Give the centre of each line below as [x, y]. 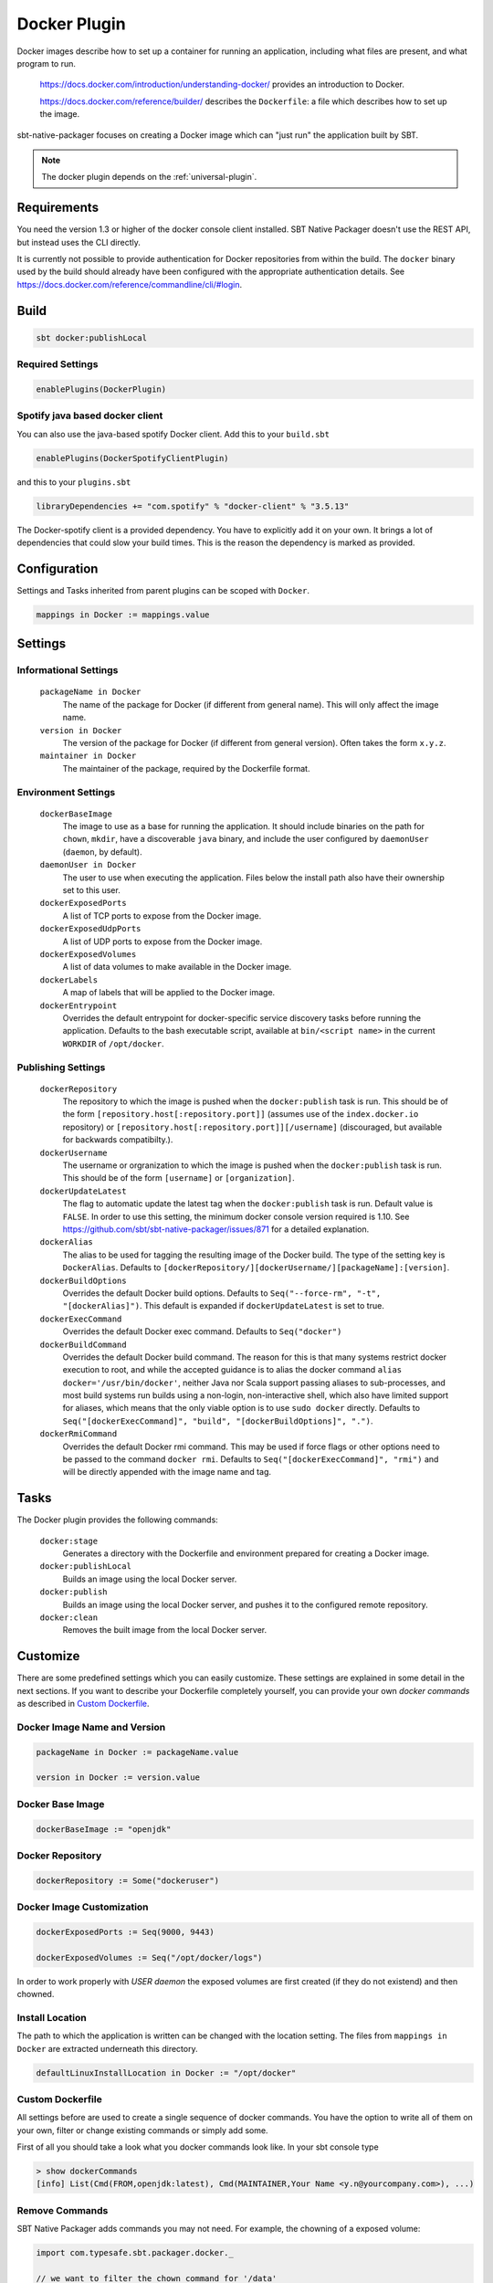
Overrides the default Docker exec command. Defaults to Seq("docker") [202, 1331]
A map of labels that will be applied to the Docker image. [169, 993]
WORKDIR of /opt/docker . [113, 1043]
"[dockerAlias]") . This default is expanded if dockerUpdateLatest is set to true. [224, 1306]
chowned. [36, 1994]
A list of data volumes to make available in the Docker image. [177, 967]
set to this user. [91, 890]
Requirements [58, 208]
